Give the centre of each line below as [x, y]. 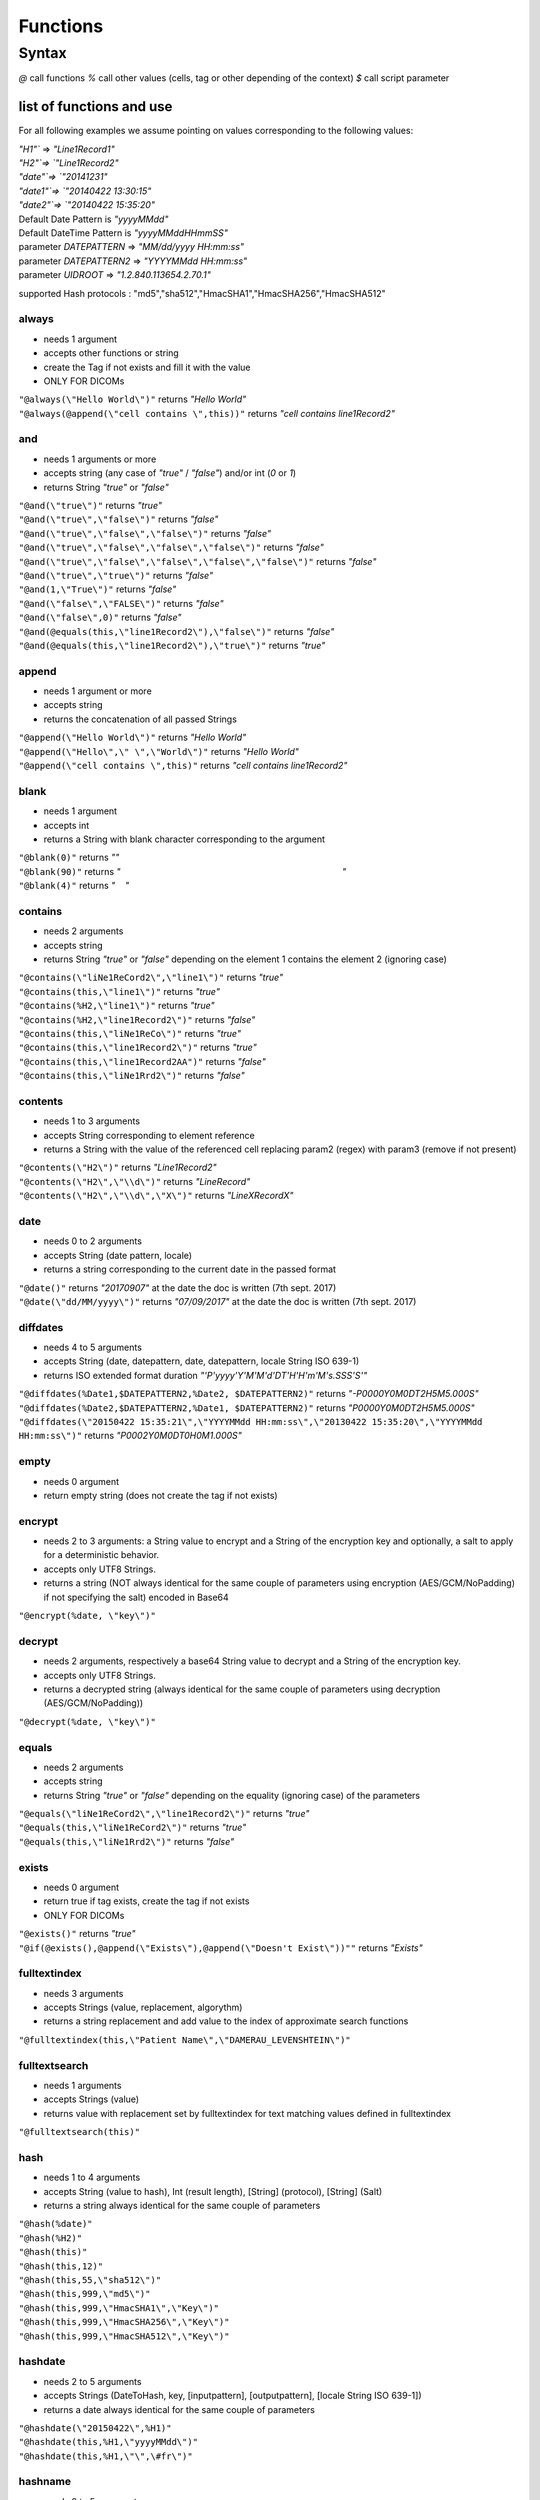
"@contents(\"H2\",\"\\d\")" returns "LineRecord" [134, 1181]
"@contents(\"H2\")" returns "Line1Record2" [117, 1167]
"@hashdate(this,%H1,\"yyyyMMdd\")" [108, 2442]
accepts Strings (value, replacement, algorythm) [143, 2007]
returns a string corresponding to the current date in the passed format [190, 1269]
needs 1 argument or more [97, 691]
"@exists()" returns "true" [77, 1934]
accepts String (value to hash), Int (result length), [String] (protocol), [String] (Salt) [213, 2191]
